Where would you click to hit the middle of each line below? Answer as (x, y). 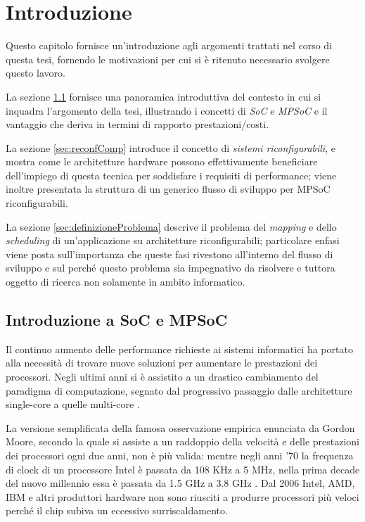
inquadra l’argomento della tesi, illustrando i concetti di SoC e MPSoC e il (167, 110)
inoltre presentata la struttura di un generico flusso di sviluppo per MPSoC (168, 189)
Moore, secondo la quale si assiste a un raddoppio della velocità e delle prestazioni (183, 441)
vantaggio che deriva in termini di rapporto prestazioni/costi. (137, 124)
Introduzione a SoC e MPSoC (117, 320)
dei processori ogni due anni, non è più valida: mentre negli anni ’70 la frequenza (180, 455)
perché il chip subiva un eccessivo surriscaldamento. (117, 510)
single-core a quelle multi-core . (73, 404)
